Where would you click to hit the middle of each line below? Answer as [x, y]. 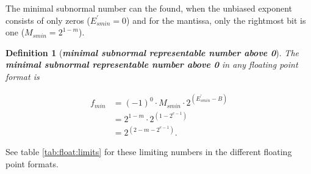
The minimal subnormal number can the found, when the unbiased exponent [149, 8]
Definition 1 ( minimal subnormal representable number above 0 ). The [152, 52]
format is [23, 76]
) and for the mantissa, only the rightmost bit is [216, 20]
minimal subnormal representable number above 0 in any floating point [152, 64]
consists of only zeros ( [48, 20]
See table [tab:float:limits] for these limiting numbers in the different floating [149, 152]
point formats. [32, 163]
